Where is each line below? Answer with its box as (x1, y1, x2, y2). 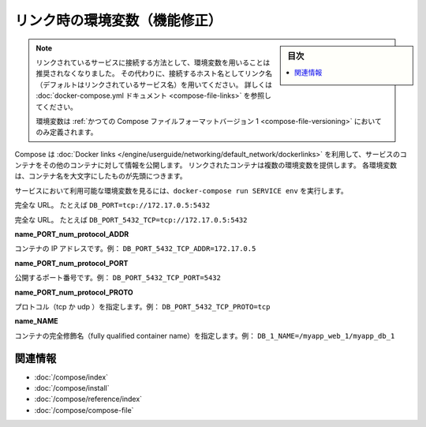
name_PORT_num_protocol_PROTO (14, 287, 133, 297)
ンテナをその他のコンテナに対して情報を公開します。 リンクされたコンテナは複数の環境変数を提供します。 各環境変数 (14, 160, 398, 170)
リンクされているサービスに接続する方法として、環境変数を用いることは (35, 58, 271, 67)
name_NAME (14, 317, 58, 326)
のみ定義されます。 (35, 127, 98, 137)
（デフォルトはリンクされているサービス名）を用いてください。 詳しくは (35, 80, 272, 89)
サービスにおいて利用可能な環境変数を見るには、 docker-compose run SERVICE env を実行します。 (14, 185, 349, 195)
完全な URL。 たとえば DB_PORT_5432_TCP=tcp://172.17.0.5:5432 (14, 215, 248, 224)
